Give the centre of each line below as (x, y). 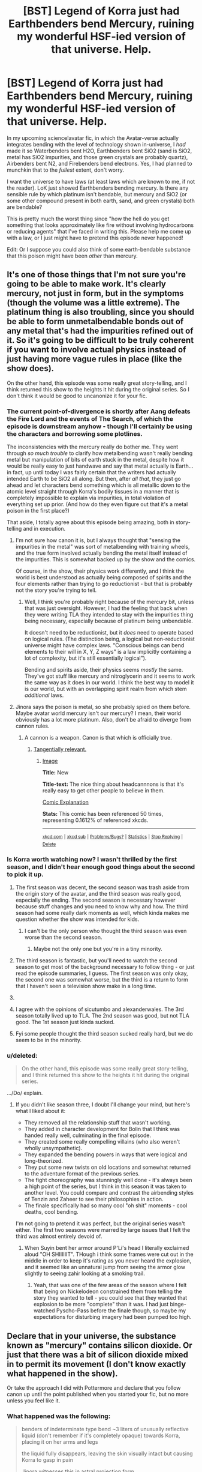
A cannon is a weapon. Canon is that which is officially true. (98, 738)
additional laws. (44, 695)
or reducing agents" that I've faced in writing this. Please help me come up (99, 231)
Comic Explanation (66, 802)
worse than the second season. (63, 937)
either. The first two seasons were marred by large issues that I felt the (103, 1230)
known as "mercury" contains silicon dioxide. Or (100, 1345)
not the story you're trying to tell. (56, 590)
